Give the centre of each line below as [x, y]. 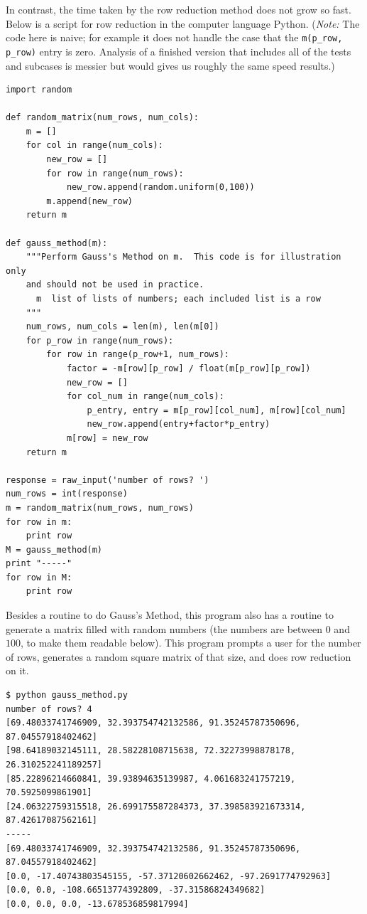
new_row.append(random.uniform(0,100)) [160, 187]
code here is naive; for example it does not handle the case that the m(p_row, [174, 37]
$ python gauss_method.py [67, 695]
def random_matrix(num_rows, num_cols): [103, 118]
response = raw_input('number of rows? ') [108, 480]
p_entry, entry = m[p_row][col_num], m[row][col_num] [217, 410]
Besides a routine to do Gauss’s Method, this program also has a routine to [170, 615]
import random [39, 90]
